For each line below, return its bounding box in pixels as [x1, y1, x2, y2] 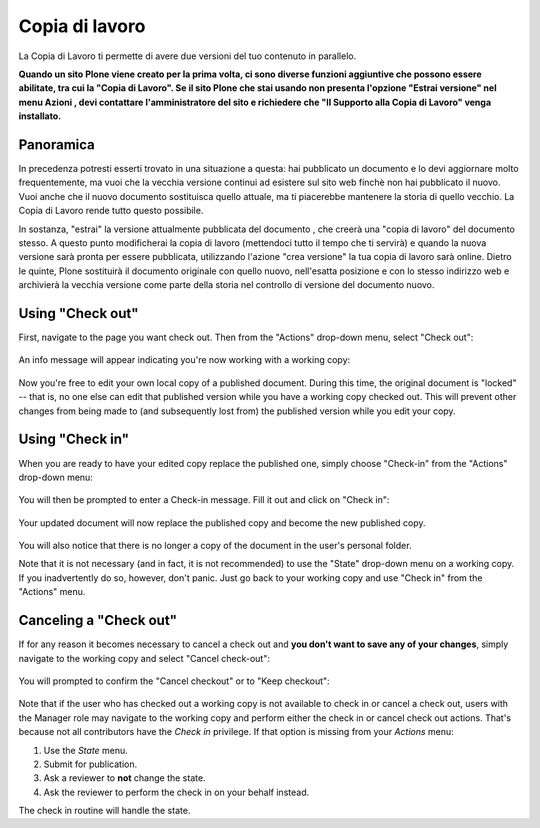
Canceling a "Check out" [18, 612, 177, 629]
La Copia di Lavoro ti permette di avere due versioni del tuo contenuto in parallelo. [18, 50, 357, 62]
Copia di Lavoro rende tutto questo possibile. [18, 205, 204, 217]
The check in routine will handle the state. [18, 805, 191, 817]
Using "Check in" [18, 431, 130, 448]
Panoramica [18, 136, 95, 153]
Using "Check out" [18, 305, 139, 322]
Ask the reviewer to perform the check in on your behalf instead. [43, 786, 310, 798]
